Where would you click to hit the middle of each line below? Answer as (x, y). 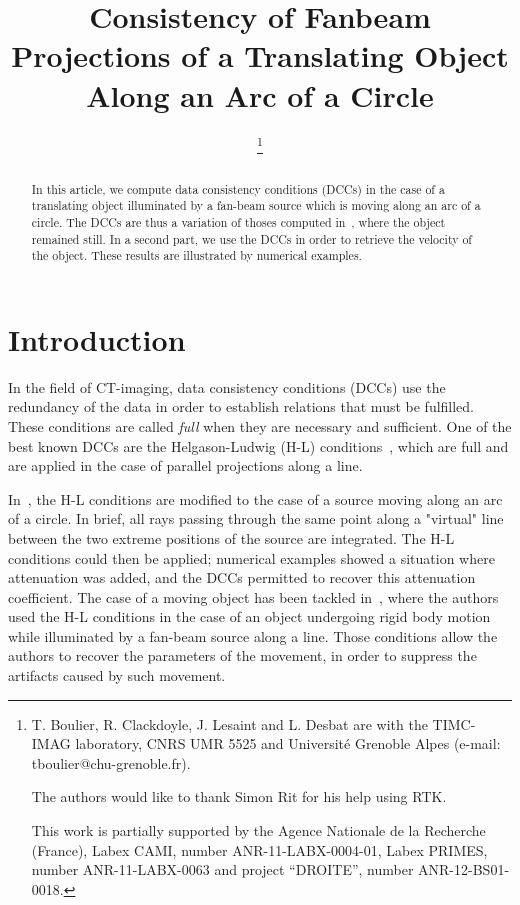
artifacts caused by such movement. (117, 675)
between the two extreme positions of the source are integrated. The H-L (231, 537)
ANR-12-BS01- (464, 869)
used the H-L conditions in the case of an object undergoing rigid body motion (249, 616)
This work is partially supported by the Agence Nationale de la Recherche (258, 830)
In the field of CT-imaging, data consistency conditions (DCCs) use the (227, 386)
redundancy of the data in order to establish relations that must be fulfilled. (241, 406)
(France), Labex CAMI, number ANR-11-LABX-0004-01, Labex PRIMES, (259, 849)
